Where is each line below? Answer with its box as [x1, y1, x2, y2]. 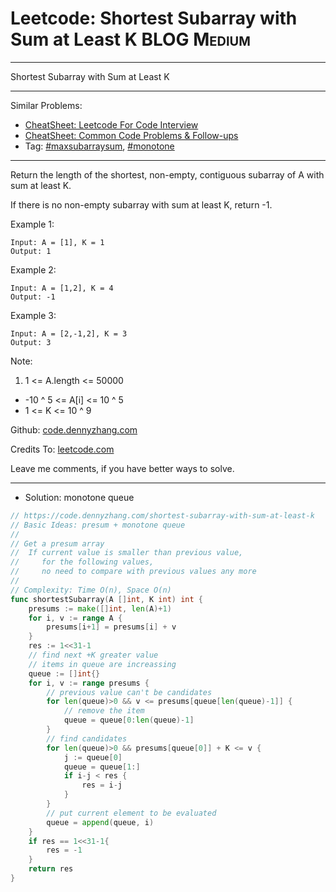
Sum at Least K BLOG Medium [10, 28, 251, 51]
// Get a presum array [10, 538, 105, 549]
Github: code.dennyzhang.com [10, 423, 138, 436]
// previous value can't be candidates [46, 687, 213, 697]
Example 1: [10, 218, 55, 230]
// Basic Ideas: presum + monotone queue [10, 520, 186, 530]
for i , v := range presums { [28, 678, 150, 688]
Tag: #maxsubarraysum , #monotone [24, 140, 175, 152]
